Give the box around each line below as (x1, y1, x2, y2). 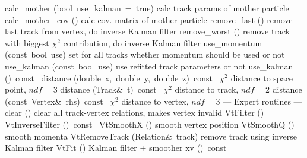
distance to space (230, 71, 293, 84)
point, (5, 83, 26, 96)
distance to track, (175, 83, 239, 96)
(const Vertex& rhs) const (5, 94, 103, 107)
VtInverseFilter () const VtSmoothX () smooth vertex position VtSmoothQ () (5, 118, 295, 130)
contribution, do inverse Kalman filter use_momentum (63, 36, 262, 49)
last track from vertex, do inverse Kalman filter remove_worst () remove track (5, 25, 290, 37)
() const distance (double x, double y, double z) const (5, 71, 213, 84)
